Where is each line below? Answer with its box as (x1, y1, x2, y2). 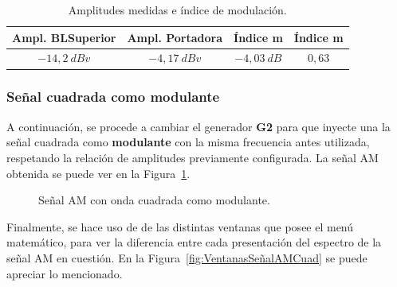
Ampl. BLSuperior (12, 29, 116, 45)
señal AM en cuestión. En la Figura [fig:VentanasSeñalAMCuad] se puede (6, 249, 368, 266)
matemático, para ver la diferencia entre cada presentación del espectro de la (6, 234, 382, 250)
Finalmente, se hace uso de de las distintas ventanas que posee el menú (6, 218, 354, 235)
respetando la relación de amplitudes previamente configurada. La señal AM (6, 149, 379, 165)
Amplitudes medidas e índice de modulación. (68, 2, 287, 17)
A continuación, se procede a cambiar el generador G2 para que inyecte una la (6, 118, 391, 134)
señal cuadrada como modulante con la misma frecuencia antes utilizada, (6, 134, 370, 150)
